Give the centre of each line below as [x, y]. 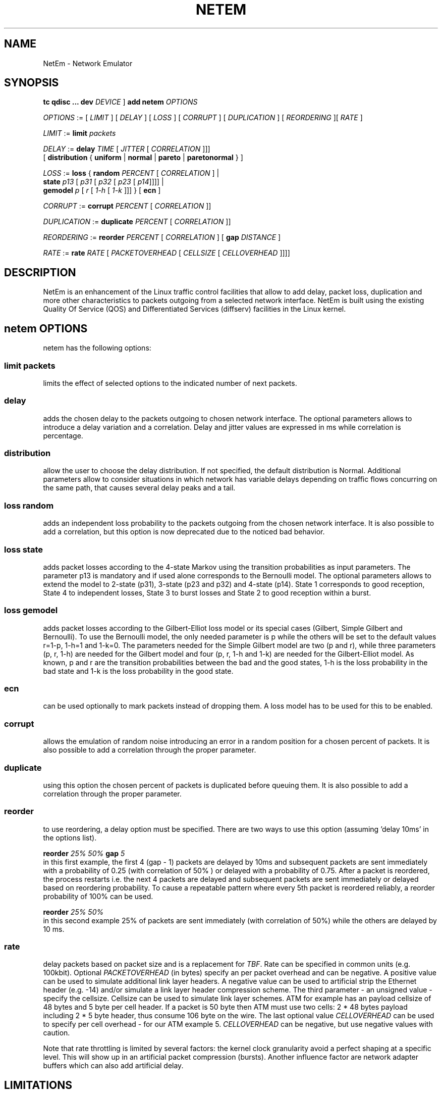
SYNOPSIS [32, 83]
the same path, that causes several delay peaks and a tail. [139, 488]
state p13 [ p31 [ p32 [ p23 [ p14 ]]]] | [103, 182]
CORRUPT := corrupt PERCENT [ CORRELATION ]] [127, 206]
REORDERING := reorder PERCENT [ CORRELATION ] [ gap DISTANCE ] [162, 237]
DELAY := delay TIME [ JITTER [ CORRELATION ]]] [127, 149]
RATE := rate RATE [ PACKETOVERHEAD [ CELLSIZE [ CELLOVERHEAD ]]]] [167, 253]
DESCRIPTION [40, 272]
